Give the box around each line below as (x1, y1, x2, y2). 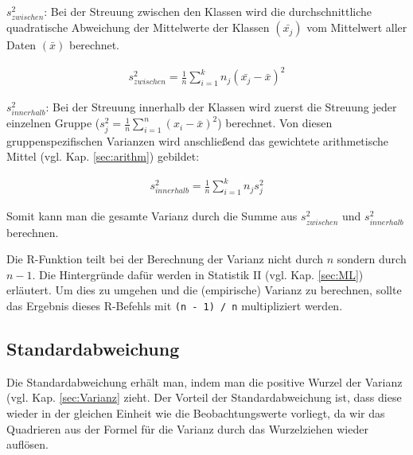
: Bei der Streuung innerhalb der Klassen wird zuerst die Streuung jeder (45, 99, 397, 115)
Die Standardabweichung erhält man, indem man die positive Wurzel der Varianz (6, 373, 403, 390)
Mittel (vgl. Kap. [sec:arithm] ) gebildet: (6, 148, 200, 165)
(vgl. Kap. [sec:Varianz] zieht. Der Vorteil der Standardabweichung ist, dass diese (6, 389, 402, 406)
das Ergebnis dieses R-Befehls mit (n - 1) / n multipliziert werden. (6, 297, 343, 313)
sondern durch (337, 251, 407, 267)
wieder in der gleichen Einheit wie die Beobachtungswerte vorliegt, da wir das (6, 405, 385, 422)
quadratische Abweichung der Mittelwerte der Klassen (6, 19, 270, 36)
